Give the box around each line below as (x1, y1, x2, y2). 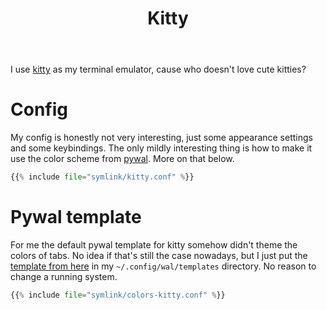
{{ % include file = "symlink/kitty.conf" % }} (10, 172, 195, 182)
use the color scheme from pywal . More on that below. (10, 153, 235, 165)
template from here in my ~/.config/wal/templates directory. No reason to (10, 260, 317, 272)
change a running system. (10, 270, 118, 282)
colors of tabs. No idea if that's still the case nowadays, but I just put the (10, 249, 308, 261)
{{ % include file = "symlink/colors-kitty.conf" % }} (10, 290, 226, 300)
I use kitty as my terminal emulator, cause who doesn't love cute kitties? (10, 63, 307, 76)
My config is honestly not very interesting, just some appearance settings (10, 132, 313, 144)
